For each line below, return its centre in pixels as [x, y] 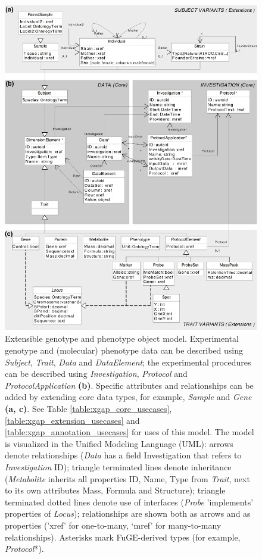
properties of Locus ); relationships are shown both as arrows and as [128, 513]
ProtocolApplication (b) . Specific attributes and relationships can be [129, 385]
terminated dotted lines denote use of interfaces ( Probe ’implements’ [129, 502]
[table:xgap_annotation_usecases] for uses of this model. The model [130, 432]
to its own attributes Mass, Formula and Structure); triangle [115, 490]
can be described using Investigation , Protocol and [96, 374]
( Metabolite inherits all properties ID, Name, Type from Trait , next [127, 478]
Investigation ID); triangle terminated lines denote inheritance [118, 466]
